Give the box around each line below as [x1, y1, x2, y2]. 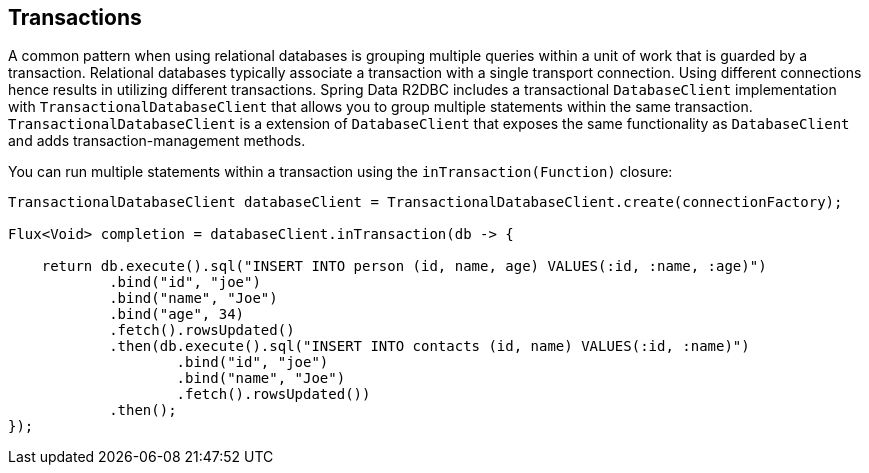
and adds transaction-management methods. [8, 132, 306, 150]
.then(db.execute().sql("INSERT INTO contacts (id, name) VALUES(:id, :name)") [109, 338, 750, 355]
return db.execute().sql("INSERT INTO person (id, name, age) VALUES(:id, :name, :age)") [41, 258, 767, 275]
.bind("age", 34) [109, 306, 245, 323]
